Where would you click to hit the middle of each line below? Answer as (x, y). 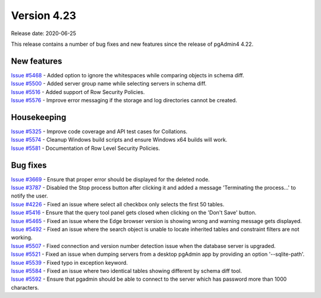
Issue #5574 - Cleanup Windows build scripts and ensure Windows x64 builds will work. (119, 140)
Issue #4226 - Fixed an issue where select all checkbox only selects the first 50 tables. (118, 204)
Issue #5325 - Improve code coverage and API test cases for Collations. (99, 131)
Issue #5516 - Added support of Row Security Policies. (78, 92)
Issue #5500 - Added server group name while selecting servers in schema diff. (109, 84)
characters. (25, 287)
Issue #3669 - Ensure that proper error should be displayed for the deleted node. (111, 179)
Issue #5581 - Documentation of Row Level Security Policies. (86, 148)
